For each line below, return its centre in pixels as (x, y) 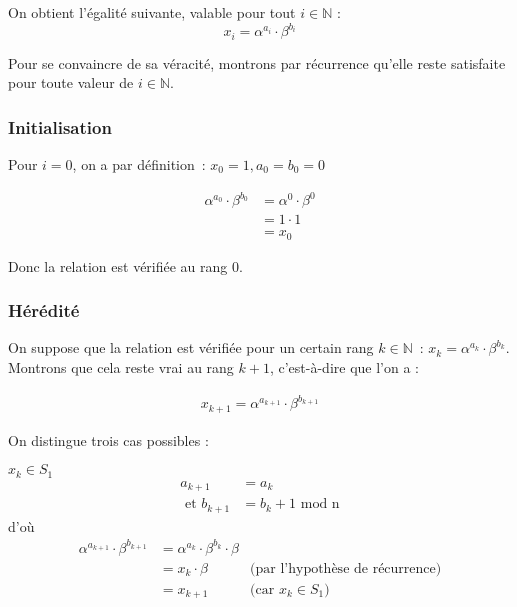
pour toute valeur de (71, 82)
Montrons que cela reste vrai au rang (121, 367)
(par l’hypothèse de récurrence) (346, 568)
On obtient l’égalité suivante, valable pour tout (152, 12)
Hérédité (44, 310)
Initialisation (60, 126)
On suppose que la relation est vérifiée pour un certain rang (191, 347)
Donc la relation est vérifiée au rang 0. (125, 265)
